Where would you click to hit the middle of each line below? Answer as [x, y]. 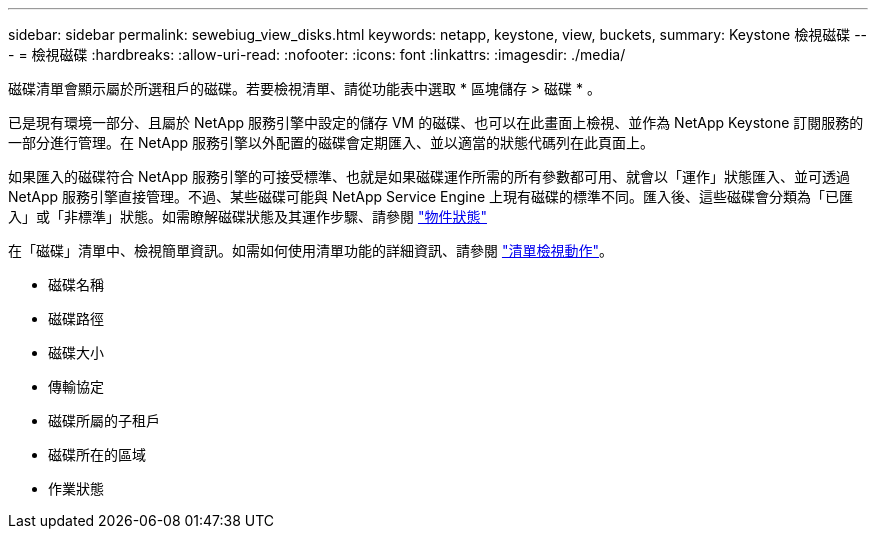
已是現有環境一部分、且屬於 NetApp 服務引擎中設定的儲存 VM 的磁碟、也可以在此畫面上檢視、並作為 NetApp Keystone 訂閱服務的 [436, 122]
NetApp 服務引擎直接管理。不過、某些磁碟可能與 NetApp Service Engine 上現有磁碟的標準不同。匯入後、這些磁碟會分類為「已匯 [431, 196]
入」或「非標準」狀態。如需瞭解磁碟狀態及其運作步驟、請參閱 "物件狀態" [247, 216]
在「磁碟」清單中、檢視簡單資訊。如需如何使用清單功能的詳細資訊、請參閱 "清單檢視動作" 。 [310, 250]
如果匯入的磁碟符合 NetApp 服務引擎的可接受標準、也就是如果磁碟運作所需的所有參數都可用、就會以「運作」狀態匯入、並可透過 [429, 176]
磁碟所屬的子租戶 [104, 420]
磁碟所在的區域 [97, 454]
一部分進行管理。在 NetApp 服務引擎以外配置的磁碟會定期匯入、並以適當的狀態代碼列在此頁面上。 [331, 142]
